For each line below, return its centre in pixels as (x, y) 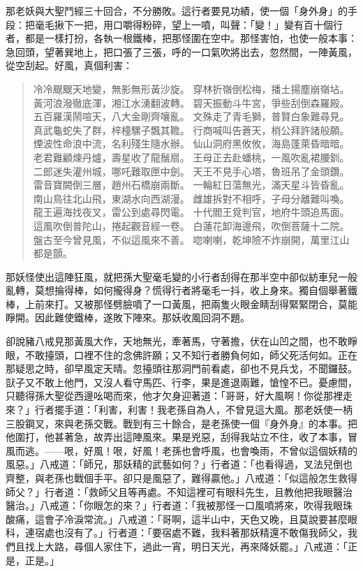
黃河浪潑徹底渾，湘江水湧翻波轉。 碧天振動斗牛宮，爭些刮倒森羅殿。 (191, 102)
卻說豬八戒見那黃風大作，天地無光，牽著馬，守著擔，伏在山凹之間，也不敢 (177, 341)
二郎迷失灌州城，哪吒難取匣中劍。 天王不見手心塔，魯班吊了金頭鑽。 (191, 171)
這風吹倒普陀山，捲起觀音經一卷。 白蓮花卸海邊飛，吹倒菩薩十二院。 (191, 225)
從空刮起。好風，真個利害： (69, 65)
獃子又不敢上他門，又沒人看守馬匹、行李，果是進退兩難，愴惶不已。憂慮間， (181, 382)
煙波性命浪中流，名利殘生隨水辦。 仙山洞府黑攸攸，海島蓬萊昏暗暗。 (191, 144)
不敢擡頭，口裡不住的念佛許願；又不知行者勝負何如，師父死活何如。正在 (191, 354)
